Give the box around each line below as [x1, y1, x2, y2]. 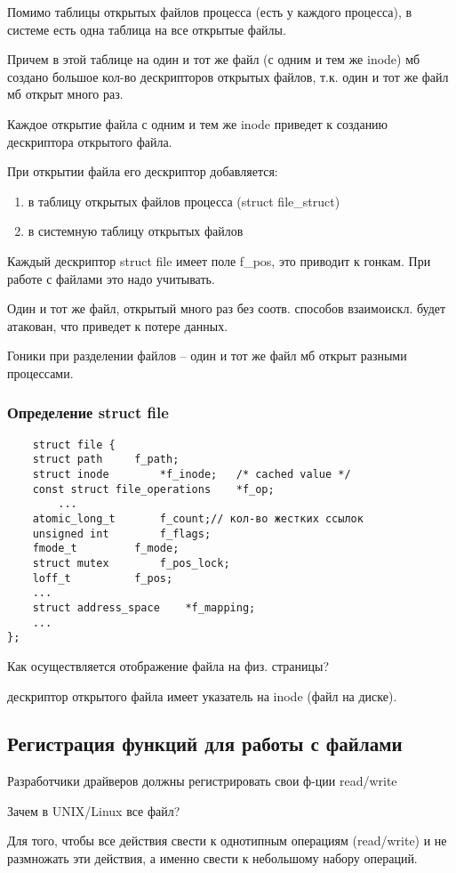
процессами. [7, 363, 74, 382]
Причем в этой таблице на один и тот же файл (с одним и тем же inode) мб [7, 50, 420, 69]
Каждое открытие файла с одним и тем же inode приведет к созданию [7, 114, 388, 133]
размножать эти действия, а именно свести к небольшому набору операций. [7, 849, 418, 868]
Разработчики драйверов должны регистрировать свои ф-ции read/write [7, 772, 397, 790]
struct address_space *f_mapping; [32, 601, 256, 614]
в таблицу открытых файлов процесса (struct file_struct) [28, 191, 340, 210]
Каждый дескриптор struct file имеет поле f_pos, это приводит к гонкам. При [7, 251, 431, 270]
